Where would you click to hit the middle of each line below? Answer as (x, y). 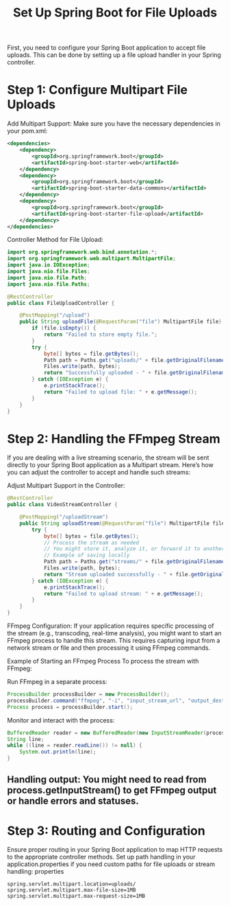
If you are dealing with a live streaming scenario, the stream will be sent (108, 457)
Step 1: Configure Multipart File (98, 90)
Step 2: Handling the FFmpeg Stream (114, 439)
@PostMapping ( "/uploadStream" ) (64, 517)
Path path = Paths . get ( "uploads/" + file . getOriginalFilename (134, 360)
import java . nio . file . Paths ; (49, 284)
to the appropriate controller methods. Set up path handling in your (101, 857)
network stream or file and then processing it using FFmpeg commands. (109, 648)
